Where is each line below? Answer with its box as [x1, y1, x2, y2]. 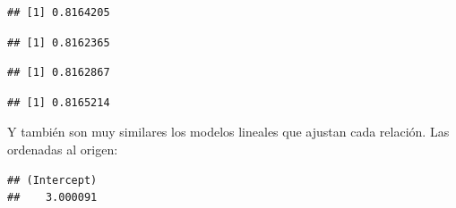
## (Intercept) [7, 173, 98, 187]
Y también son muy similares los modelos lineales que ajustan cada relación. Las [7, 122, 450, 141]
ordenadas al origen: [7, 139, 118, 158]
